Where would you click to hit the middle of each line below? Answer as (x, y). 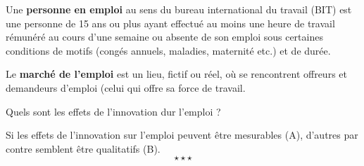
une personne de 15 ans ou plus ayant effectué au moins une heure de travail (170, 23)
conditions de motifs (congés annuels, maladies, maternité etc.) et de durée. (168, 50)
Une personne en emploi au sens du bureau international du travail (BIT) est (179, 9)
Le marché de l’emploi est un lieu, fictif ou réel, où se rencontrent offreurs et (176, 74)
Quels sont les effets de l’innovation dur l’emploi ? (113, 111)
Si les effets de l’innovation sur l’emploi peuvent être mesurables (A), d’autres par (182, 135)
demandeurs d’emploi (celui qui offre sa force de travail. (126, 87)
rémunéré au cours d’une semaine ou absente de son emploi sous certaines (164, 37)
